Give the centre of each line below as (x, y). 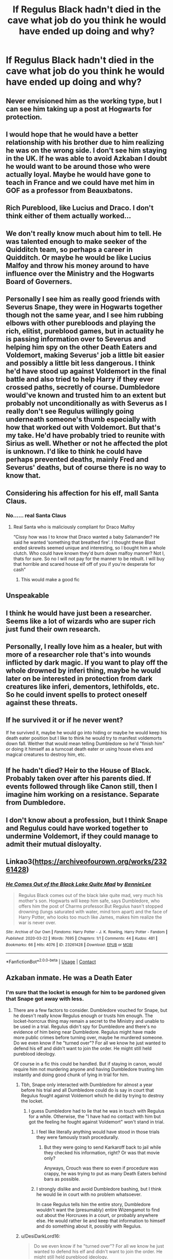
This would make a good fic (50, 579)
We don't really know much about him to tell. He (84, 233)
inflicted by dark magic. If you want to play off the (87, 663)
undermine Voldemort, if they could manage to (82, 836)
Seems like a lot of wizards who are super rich (81, 621)
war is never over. (37, 923)
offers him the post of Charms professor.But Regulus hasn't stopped (91, 906)
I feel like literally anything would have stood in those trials (98, 1132)
